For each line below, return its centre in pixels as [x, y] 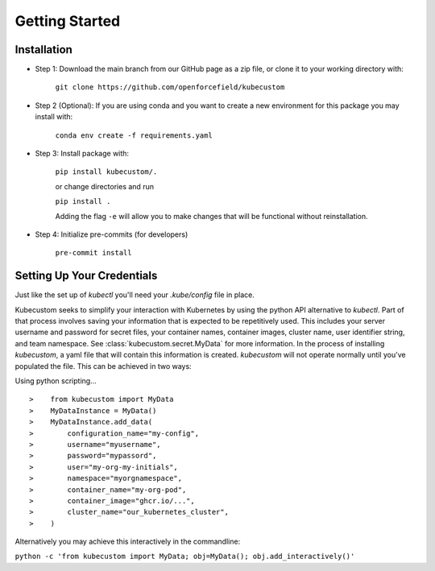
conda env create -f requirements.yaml [134, 135]
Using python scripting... [56, 381]
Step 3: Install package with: [82, 154]
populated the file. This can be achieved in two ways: [104, 366]
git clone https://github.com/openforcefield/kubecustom [170, 87]
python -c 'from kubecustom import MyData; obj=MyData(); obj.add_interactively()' [185, 557]
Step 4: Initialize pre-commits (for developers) [112, 234]
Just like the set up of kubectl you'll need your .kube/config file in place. [135, 295]
